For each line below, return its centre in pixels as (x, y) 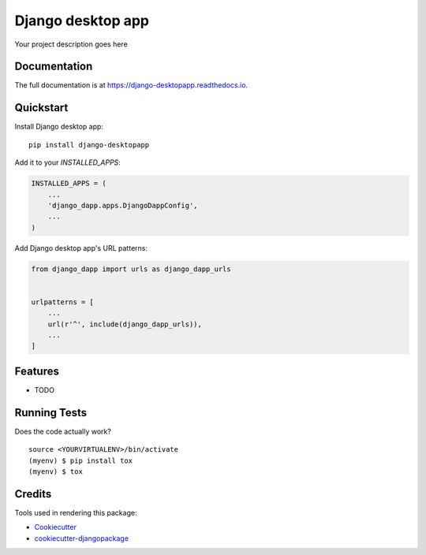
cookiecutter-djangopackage (82, 538)
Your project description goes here (71, 44)
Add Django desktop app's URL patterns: (81, 248)
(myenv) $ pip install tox (81, 460)
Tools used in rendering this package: (76, 512)
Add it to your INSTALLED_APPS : (68, 162)
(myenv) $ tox (56, 471)
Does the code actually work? (63, 431)
